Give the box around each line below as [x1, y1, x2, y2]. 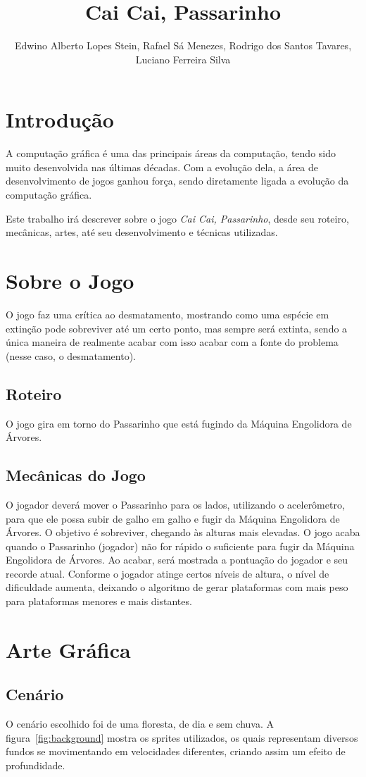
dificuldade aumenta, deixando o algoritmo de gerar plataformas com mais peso [6, 580, 348, 595]
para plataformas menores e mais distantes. [6, 594, 192, 609]
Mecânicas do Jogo [6, 464, 146, 486]
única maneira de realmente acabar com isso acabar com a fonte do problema [6, 335, 339, 349]
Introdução [6, 105, 114, 134]
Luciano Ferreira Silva [135, 51, 231, 66]
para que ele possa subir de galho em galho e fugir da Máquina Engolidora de [6, 511, 340, 526]
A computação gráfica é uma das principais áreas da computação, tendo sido [6, 146, 336, 161]
